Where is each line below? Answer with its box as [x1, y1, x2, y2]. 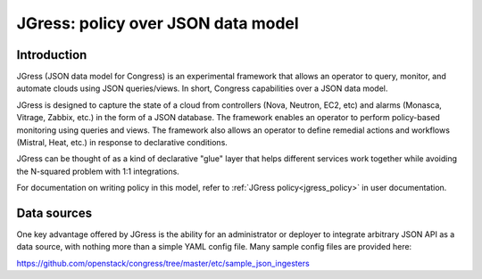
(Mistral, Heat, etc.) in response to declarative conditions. [16, 137, 228, 148]
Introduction [16, 47, 87, 62]
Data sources [16, 206, 93, 220]
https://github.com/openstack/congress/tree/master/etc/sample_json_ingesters [16, 258, 310, 268]
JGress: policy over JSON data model [16, 13, 299, 33]
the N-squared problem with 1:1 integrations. [16, 166, 180, 176]
